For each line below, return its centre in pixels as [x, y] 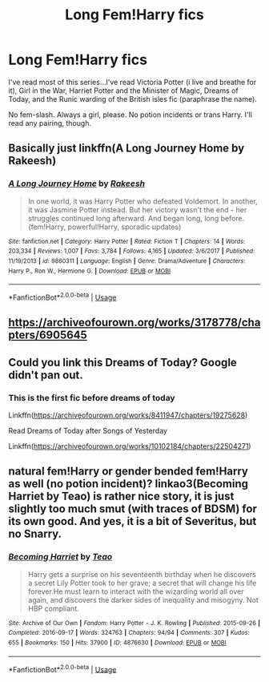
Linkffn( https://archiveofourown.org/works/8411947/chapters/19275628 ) [128, 415]
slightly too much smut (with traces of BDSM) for [133, 509]
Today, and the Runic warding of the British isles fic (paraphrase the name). [133, 99]
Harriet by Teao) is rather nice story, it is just [121, 496]
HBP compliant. [53, 608]
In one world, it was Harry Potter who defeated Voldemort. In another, [143, 201]
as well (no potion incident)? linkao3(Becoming [128, 484]
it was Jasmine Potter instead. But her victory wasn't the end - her [137, 209]
